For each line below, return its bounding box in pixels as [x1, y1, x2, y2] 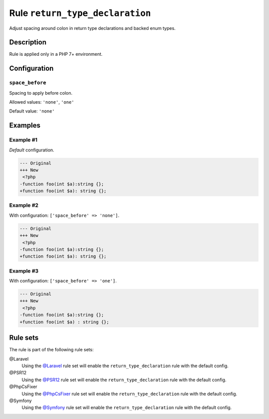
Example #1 [9, 137, 37, 143]
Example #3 [9, 267, 39, 274]
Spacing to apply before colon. [9, 90, 73, 96]
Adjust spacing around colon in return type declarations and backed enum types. [9, 25, 176, 31]
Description [9, 38, 47, 47]
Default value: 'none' [9, 108, 55, 114]
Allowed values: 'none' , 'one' [9, 99, 75, 105]
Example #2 [9, 202, 39, 209]
